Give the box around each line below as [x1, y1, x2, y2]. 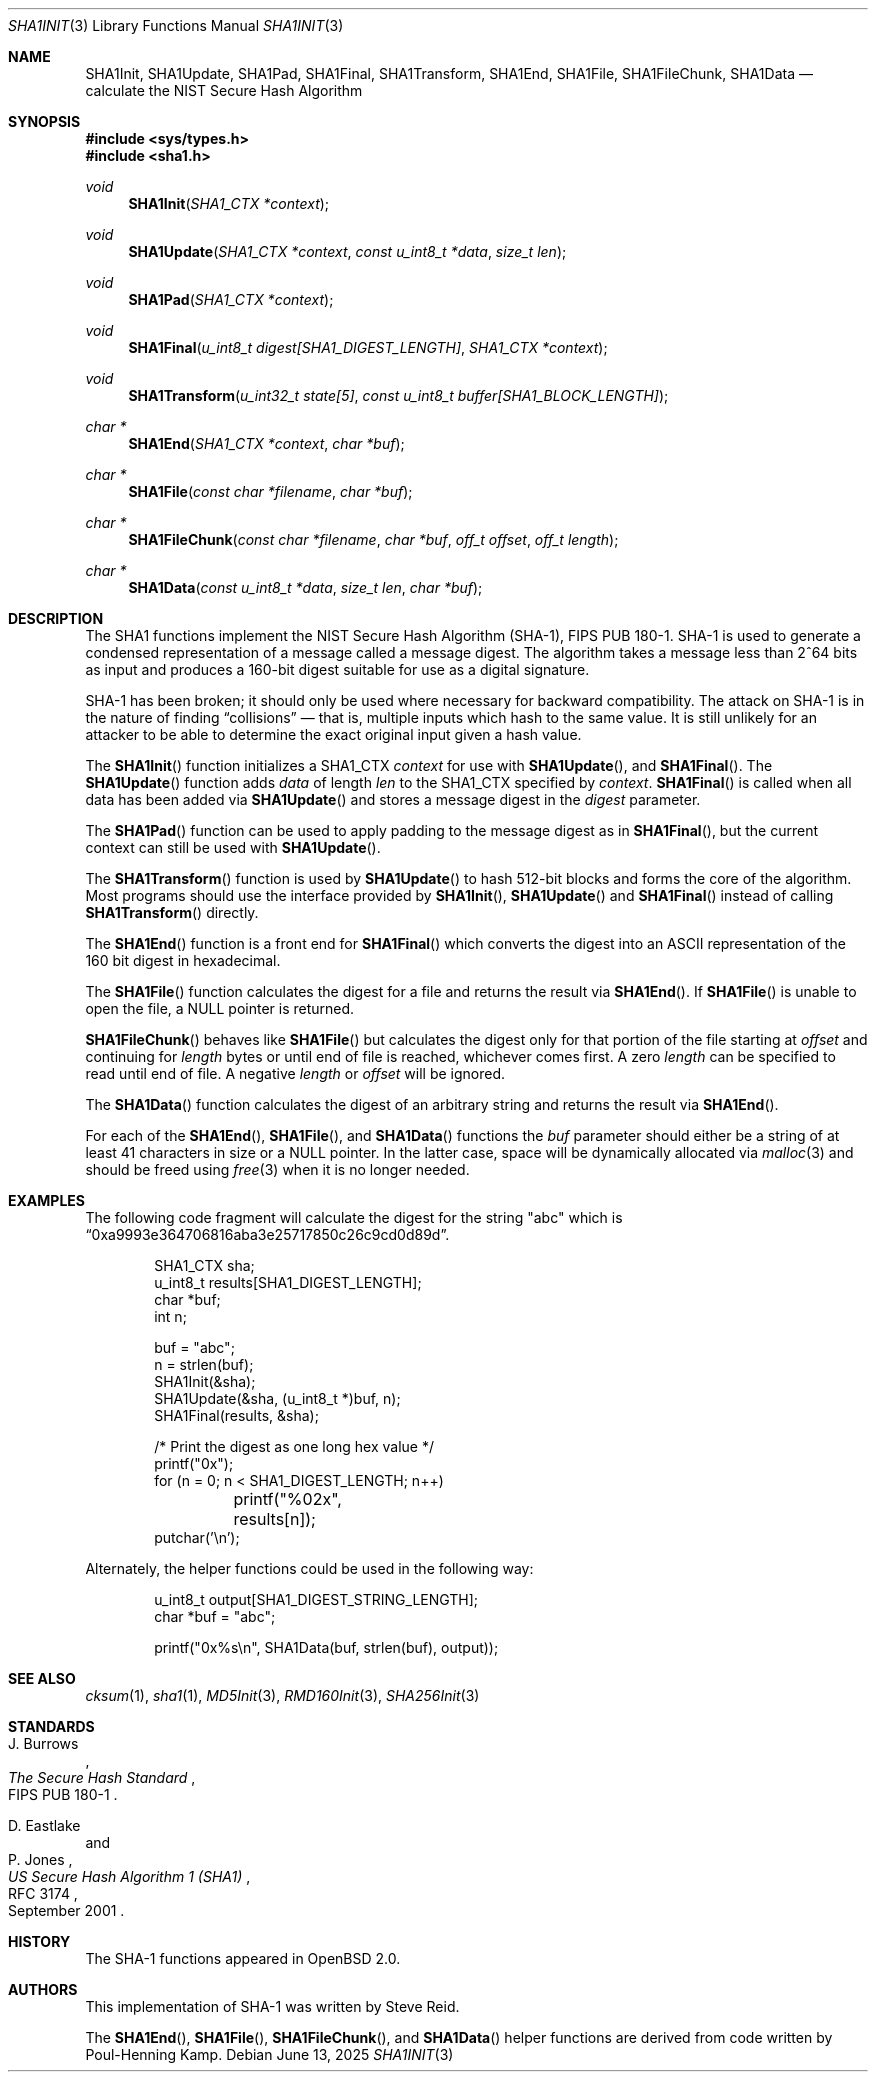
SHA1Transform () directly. [85, 904, 259, 921]
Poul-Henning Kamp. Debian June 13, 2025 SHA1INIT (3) [85, 2046, 454, 2063]
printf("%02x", [233, 1489, 342, 1509]
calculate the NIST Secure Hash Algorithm [85, 82, 363, 99]
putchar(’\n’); [154, 1529, 240, 1546]
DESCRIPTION [8, 610, 104, 627]
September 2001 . [8, 1902, 125, 1919]
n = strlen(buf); [154, 1356, 254, 1373]
